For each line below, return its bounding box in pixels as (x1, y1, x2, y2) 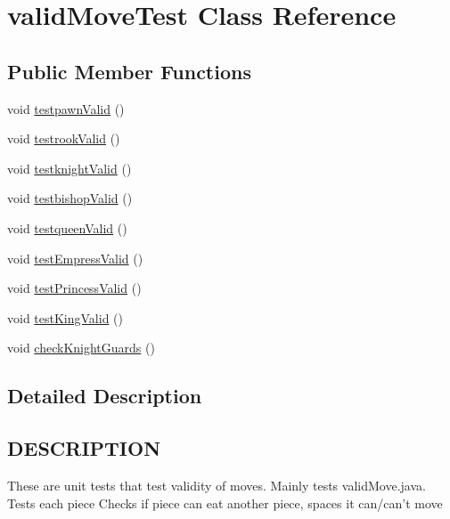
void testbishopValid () (7, 189, 133, 207)
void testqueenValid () (7, 218, 127, 237)
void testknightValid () (7, 158, 132, 177)
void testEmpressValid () (7, 248, 143, 267)
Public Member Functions (7, 57, 251, 85)
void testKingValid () (7, 308, 124, 327)
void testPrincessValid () (7, 279, 142, 297)
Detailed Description (7, 382, 202, 410)
